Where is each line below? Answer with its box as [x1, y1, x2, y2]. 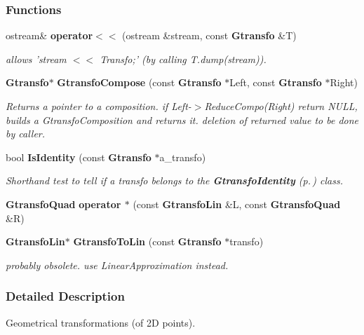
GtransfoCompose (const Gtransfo [57, 75, 222, 90]
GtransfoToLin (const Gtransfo [73, 234, 222, 249]
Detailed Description [6, 287, 125, 305]
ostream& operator [6, 28, 93, 43]
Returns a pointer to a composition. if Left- [6, 99, 191, 113]
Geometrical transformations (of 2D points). [6, 315, 196, 329]
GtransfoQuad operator [6, 196, 121, 211]
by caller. [6, 126, 46, 141]
